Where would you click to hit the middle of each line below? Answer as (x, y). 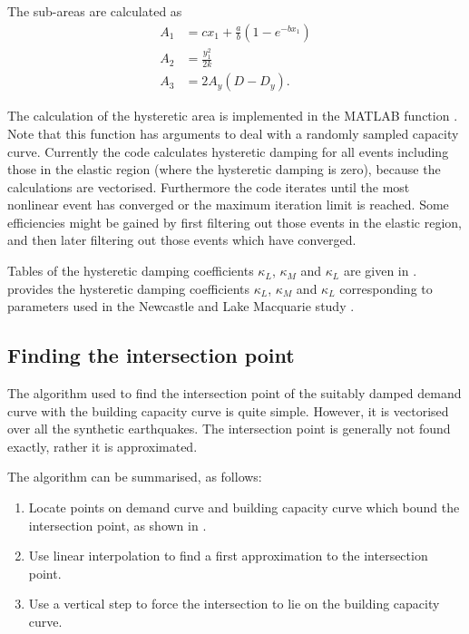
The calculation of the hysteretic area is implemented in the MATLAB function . (233, 116)
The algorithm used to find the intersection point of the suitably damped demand (234, 393)
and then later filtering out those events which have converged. (182, 240)
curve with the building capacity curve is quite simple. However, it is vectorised (228, 410)
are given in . (380, 271)
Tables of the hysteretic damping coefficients (131, 271)
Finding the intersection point (151, 355)
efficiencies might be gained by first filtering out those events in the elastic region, (234, 222)
